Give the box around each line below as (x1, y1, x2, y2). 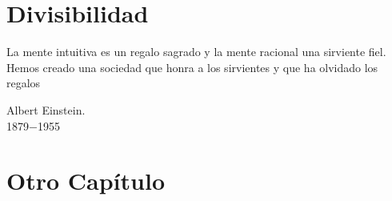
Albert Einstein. (6, 101, 86, 118)
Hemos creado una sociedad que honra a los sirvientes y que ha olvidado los (6, 58, 378, 75)
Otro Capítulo (6, 164, 165, 197)
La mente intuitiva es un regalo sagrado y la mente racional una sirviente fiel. (6, 43, 386, 60)
